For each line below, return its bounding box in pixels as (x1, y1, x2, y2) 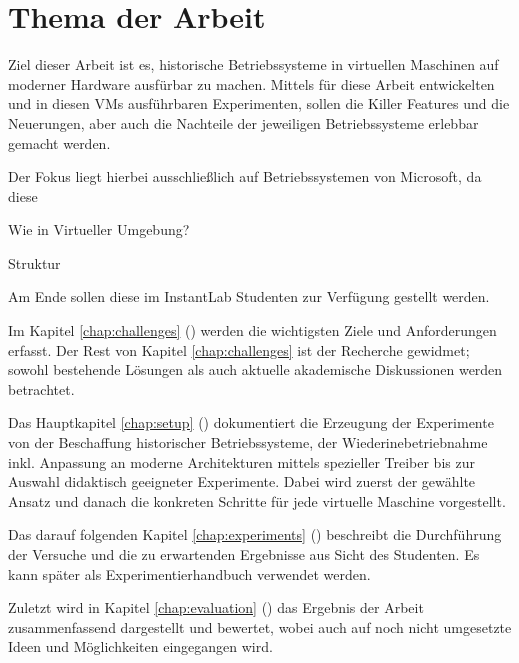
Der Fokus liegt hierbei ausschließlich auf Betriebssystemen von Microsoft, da (8, 166, 482, 187)
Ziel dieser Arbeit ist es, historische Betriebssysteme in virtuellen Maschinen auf (8, 54, 499, 75)
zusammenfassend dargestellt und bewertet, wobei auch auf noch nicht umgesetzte (8, 616, 512, 637)
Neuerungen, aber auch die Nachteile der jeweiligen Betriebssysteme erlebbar (8, 112, 479, 133)
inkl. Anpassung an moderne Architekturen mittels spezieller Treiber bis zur (8, 451, 475, 472)
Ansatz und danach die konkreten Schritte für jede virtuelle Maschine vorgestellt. (8, 490, 506, 511)
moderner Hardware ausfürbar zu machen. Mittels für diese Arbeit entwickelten (8, 73, 495, 94)
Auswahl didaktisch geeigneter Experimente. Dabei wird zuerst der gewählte (8, 471, 476, 492)
